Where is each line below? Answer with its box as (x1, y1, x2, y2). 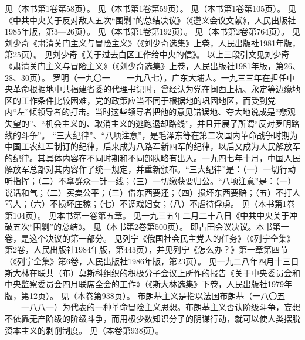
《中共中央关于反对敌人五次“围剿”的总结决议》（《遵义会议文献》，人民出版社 (5, 13, 296, 26)
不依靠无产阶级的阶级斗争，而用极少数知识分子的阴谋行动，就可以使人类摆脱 (5, 312, 300, 325)
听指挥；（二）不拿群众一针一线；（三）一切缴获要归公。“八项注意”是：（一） (5, 174, 296, 186)
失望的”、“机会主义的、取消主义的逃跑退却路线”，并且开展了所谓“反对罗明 (5, 117, 292, 129)
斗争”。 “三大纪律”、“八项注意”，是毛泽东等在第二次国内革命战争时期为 (21, 128, 298, 141)
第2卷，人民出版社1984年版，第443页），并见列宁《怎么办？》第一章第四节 (5, 243, 288, 256)
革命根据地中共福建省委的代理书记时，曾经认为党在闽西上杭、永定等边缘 (12, 83, 292, 95)
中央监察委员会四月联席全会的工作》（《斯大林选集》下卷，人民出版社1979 (5, 278, 284, 290)
